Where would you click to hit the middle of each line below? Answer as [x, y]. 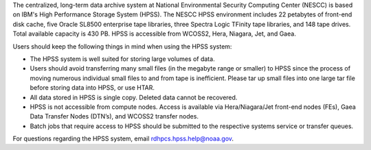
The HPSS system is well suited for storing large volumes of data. [123, 59]
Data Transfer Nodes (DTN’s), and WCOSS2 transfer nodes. [114, 116]
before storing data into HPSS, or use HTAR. [92, 88]
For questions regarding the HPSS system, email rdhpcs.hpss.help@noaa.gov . [123, 139]
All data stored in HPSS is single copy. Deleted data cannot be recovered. [134, 97]
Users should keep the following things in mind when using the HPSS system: [122, 46]
